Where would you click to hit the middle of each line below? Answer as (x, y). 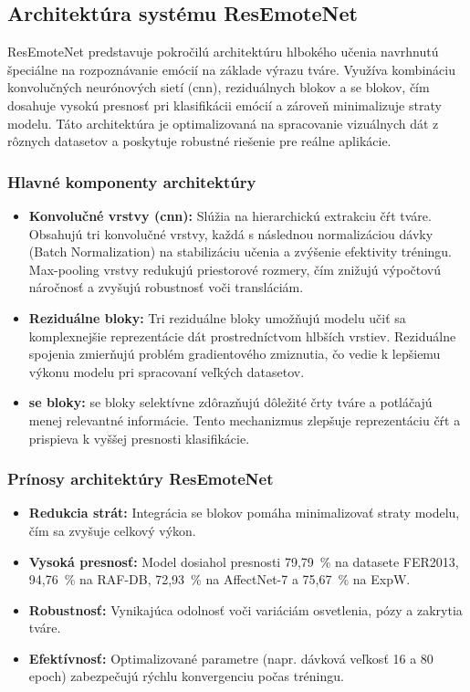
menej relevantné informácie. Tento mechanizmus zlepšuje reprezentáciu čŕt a (245, 419)
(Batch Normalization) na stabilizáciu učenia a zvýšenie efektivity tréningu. (240, 252)
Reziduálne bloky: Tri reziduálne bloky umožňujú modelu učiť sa (217, 317)
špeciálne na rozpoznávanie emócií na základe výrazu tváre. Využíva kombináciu (231, 69)
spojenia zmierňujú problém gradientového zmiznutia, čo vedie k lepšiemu (235, 354)
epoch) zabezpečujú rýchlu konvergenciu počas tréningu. (186, 676)
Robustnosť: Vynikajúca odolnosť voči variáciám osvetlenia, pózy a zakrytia (245, 609)
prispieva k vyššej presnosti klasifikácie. (139, 438)
